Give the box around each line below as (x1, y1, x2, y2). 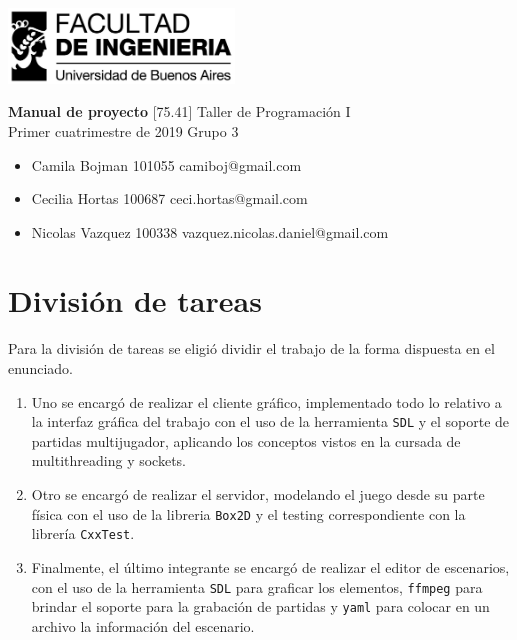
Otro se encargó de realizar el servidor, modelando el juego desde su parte (31, 484, 485, 505)
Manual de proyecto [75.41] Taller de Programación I (8, 101, 351, 122)
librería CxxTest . (31, 523, 135, 544)
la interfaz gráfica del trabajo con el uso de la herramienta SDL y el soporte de (31, 411, 510, 432)
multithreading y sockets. (31, 450, 186, 471)
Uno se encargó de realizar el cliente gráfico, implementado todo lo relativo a (31, 391, 502, 412)
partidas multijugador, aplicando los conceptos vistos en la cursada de (31, 430, 461, 451)
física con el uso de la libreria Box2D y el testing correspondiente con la (31, 503, 466, 524)
